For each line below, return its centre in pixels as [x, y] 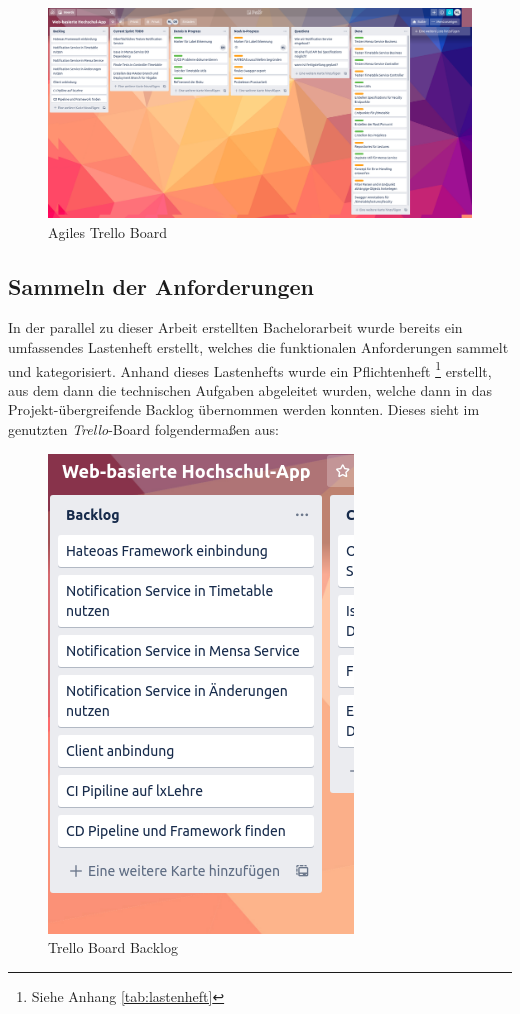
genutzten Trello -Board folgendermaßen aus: [143, 428]
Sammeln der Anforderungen [161, 285]
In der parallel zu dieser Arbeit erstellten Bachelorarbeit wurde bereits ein [235, 327]
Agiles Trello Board [107, 231]
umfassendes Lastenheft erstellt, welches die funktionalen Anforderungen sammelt [258, 346]
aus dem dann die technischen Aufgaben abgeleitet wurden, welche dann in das [250, 389]
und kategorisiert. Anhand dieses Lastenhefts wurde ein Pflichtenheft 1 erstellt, [250, 369]
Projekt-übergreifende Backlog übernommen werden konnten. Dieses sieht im [244, 409]
